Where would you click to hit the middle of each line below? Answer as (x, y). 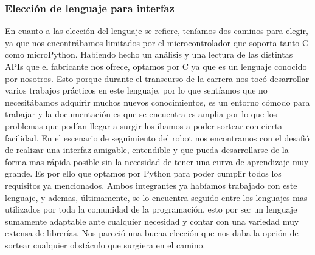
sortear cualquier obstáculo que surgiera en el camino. (105, 244)
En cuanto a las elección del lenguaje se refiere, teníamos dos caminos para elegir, (157, 31)
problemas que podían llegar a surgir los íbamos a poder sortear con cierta (144, 125)
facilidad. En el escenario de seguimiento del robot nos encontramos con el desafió (157, 138)
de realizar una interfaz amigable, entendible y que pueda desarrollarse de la (147, 150)
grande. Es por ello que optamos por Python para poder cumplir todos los (143, 173)
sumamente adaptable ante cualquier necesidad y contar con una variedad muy (152, 221)
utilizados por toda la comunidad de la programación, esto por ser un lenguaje (151, 209)
